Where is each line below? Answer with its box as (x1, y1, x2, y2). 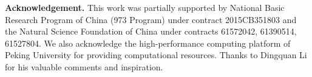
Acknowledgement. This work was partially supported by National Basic (5, 1, 285, 13)
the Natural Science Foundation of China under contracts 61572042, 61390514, (5, 25, 297, 38)
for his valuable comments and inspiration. (5, 60, 163, 73)
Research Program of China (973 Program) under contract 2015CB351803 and (5, 13, 297, 25)
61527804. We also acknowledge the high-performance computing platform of (5, 36, 291, 49)
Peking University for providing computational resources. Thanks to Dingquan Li (5, 49, 307, 61)
